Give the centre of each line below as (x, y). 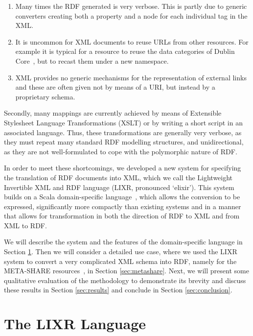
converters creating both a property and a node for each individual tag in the (131, 15)
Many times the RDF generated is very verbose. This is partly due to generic (131, 6)
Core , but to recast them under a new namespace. (92, 60)
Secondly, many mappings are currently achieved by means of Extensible (113, 113)
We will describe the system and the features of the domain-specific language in (123, 242)
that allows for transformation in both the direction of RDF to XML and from (122, 216)
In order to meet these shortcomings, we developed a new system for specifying (123, 168)
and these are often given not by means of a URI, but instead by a (115, 87)
